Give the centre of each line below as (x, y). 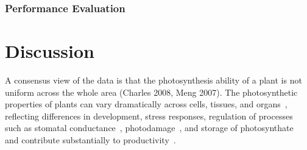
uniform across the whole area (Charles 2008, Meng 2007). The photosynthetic (151, 92)
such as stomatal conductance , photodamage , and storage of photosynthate (149, 128)
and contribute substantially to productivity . (90, 139)
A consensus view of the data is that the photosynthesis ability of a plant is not (153, 80)
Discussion (50, 51)
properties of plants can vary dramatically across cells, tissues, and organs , (146, 104)
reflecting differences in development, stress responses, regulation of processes (149, 116)
